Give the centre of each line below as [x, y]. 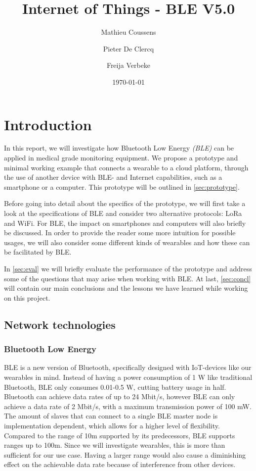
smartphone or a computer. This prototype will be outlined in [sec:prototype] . [122, 186]
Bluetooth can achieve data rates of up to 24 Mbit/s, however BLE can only [120, 396]
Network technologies [60, 324]
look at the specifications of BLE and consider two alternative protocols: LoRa [123, 213]
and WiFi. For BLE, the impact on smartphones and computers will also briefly [125, 223]
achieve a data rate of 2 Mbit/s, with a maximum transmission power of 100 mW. [128, 406]
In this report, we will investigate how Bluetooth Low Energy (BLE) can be [119, 148]
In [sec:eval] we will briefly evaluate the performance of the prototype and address [128, 268]
